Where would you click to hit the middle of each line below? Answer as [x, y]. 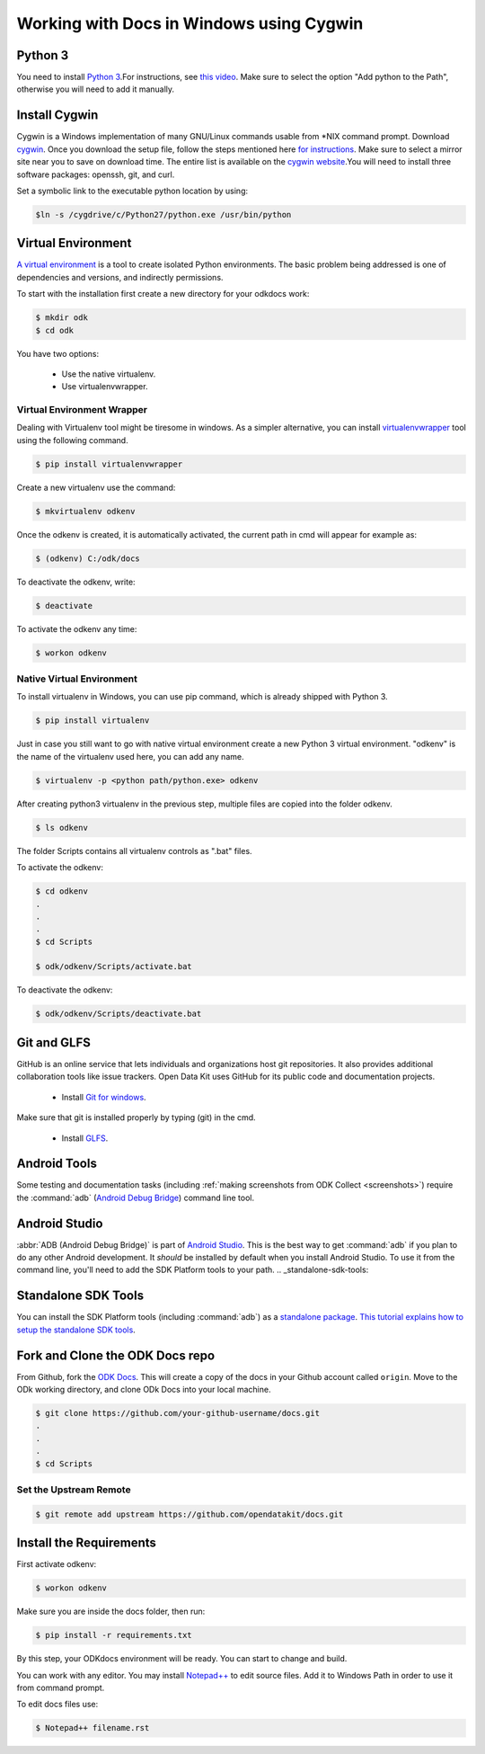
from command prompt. [61, 1687]
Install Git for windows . [104, 1097]
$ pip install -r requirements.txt [114, 1635]
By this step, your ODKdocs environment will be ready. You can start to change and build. [182, 1659]
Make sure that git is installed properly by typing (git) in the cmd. [136, 1117]
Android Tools [57, 1164]
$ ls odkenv [62, 828]
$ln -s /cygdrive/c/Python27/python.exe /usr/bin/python [163, 214]
